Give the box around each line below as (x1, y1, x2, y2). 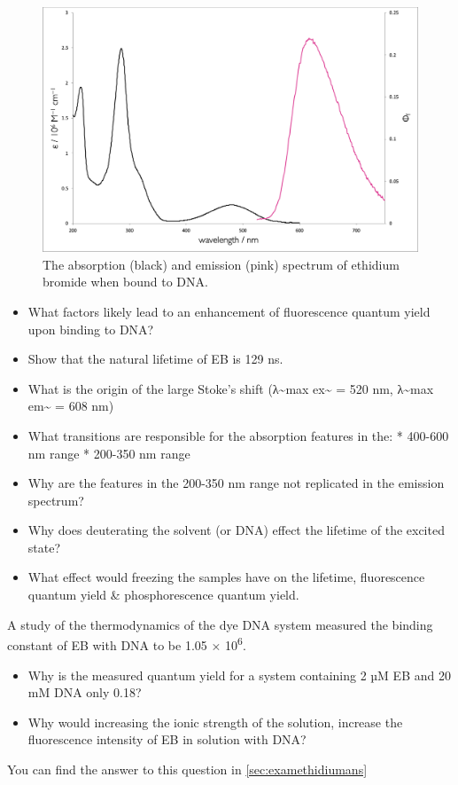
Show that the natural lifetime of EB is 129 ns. (27, 349, 283, 368)
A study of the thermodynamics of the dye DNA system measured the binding (7, 615, 433, 633)
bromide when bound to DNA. (43, 272, 208, 291)
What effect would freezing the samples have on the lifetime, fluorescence (27, 568, 425, 586)
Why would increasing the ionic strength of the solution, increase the (27, 712, 403, 731)
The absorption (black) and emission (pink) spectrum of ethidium (43, 255, 400, 273)
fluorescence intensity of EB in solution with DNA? (27, 730, 307, 749)
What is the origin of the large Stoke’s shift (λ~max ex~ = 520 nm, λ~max (27, 379, 434, 397)
